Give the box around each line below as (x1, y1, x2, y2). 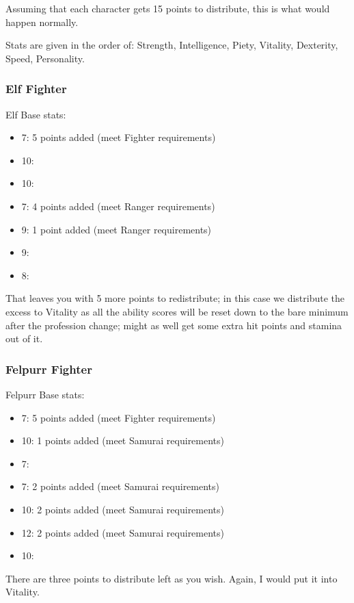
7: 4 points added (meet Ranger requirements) (21, 198, 215, 213)
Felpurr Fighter (5, 360, 92, 377)
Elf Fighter (5, 80, 67, 97)
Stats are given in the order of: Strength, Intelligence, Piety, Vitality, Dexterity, (5, 38, 338, 52)
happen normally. (5, 14, 79, 29)
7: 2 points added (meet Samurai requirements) (21, 479, 220, 493)
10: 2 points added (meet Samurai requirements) (21, 502, 225, 516)
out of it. (5, 331, 43, 346)
